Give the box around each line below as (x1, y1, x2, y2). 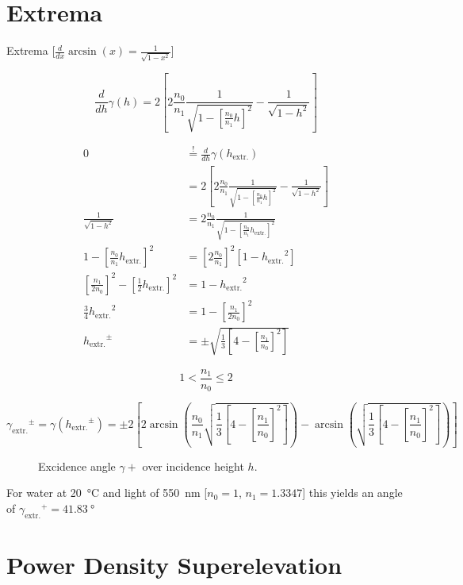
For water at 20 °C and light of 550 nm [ (6, 484, 208, 501)
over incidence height (142, 457, 244, 474)
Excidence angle (38, 457, 116, 474)
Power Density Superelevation (6, 548, 342, 580)
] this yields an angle (302, 484, 403, 501)
